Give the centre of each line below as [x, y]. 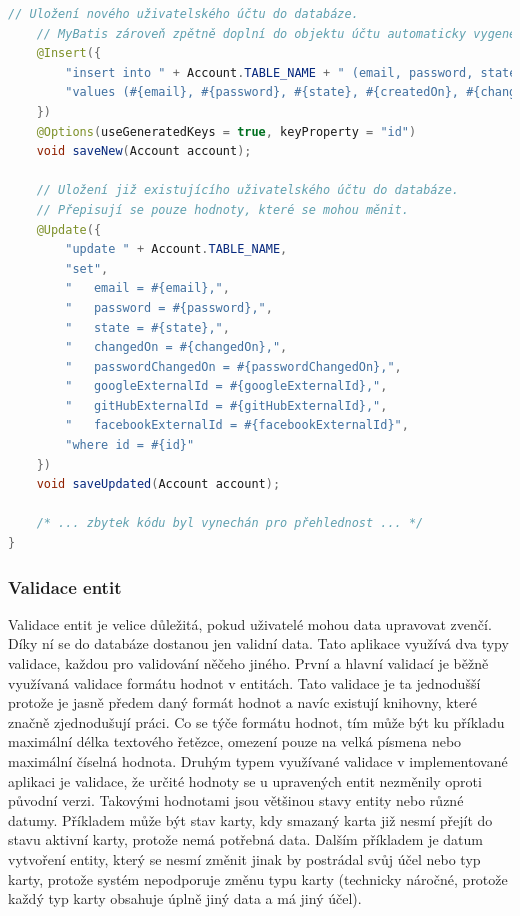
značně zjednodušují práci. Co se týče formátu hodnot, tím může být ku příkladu [256, 721]
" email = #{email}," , [147, 288]
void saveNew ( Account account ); [144, 151]
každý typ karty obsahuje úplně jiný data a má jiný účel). [185, 898]
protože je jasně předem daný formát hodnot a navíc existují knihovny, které [242, 702]
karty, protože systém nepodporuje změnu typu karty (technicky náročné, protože [258, 878]
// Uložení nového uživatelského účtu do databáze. [183, 14]
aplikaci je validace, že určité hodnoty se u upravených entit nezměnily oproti [245, 780]
